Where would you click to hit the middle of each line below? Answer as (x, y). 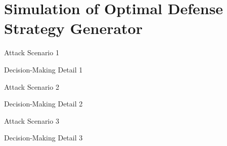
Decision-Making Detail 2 (43, 104)
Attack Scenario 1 (32, 52)
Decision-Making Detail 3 (43, 138)
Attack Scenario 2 (32, 86)
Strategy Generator (73, 28)
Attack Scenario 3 (32, 120)
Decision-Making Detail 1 (43, 69)
